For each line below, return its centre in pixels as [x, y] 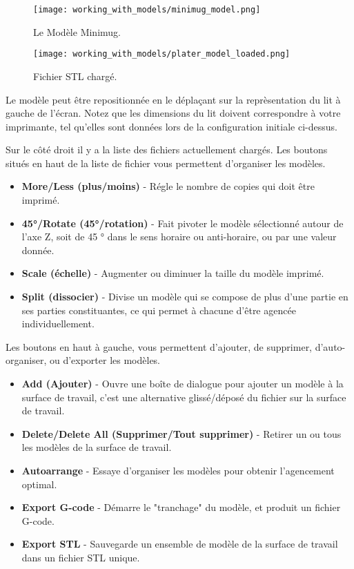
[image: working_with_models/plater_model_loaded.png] [162, 54]
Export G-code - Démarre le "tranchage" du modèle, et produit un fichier [181, 507]
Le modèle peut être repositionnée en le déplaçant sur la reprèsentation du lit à [173, 99]
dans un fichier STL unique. [81, 557]
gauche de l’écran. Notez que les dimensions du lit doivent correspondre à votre [173, 113]
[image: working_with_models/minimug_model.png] [147, 10]
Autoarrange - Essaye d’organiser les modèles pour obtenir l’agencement [178, 470]
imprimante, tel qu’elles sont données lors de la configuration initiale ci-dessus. [171, 126]
